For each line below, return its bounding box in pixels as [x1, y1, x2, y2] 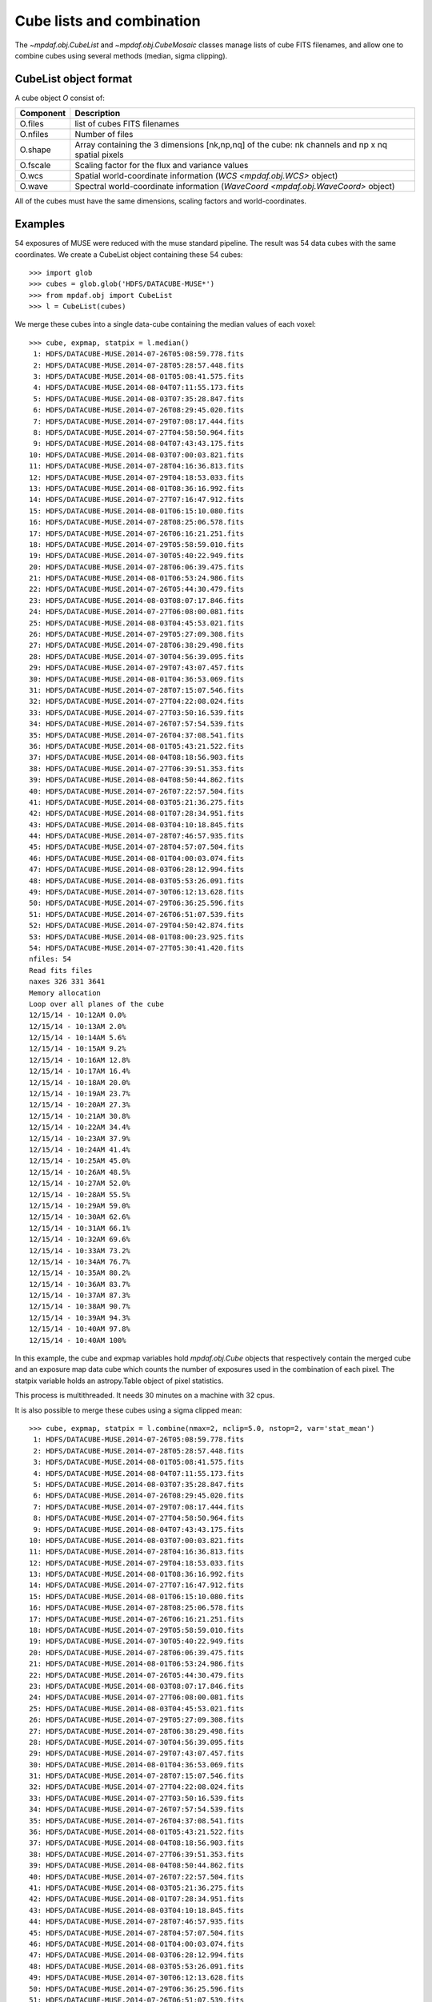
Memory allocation [29, 988, 102, 997]
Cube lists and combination [14, 12, 201, 30]
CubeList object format [14, 72, 133, 86]
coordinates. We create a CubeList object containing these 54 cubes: [14, 249, 243, 259]
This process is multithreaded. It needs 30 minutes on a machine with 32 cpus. [14, 1390, 275, 1401]
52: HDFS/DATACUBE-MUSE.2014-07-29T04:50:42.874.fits [29, 921, 244, 931]
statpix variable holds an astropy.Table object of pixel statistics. [14, 1376, 224, 1385]
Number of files [74, 129, 134, 140]
